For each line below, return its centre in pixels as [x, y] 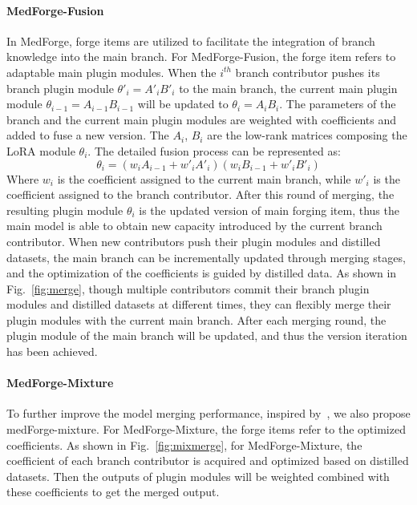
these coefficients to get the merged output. [113, 492]
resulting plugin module [65, 210]
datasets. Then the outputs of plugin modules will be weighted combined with [198, 476]
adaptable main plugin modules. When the [111, 72]
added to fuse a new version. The [88, 135]
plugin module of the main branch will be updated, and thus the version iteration [207, 335]
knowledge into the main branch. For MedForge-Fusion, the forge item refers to [201, 57]
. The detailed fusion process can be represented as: [214, 150]
